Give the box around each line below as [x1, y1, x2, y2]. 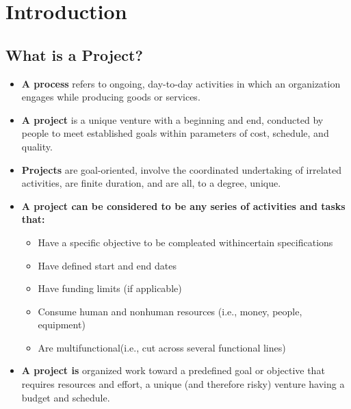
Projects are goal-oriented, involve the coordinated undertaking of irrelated [21, 162, 341, 176]
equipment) [38, 317, 86, 332]
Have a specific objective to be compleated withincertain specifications [38, 235, 333, 249]
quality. [21, 139, 53, 153]
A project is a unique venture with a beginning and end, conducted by [21, 112, 324, 127]
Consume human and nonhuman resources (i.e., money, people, [38, 304, 302, 318]
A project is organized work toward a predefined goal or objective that [21, 363, 325, 378]
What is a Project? [5, 44, 143, 65]
